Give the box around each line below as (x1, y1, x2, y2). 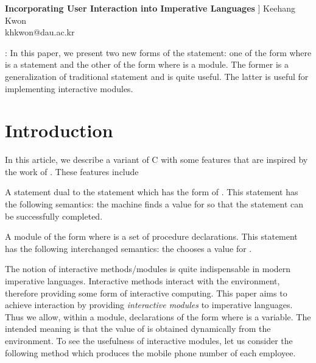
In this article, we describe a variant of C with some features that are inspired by (5, 153, 308, 166)
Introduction (5, 118, 113, 143)
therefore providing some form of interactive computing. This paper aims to (5, 286, 287, 299)
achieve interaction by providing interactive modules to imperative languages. (5, 298, 293, 311)
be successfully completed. (5, 209, 103, 222)
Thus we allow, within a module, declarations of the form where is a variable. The (5, 310, 311, 323)
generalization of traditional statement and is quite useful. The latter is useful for (5, 70, 309, 82)
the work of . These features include (5, 165, 139, 178)
